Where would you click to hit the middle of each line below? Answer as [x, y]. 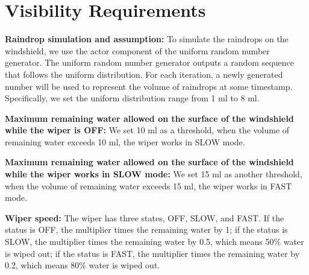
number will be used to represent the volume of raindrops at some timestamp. [149, 86]
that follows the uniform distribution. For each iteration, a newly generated [144, 74]
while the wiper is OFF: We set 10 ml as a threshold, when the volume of [147, 130]
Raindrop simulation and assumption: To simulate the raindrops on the [147, 39]
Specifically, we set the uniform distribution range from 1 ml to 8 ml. [132, 98]
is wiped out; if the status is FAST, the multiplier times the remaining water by [152, 253]
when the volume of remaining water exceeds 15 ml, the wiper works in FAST [148, 185]
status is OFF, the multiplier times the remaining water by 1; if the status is [146, 229]
